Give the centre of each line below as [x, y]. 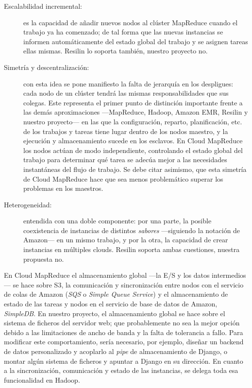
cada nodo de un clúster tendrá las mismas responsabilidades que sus [126, 93]
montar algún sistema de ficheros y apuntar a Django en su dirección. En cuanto [124, 361]
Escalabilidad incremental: [43, 6]
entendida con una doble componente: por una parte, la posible [118, 221]
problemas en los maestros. [63, 188]
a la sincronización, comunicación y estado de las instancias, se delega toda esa [121, 370]
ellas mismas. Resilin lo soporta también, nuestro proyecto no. [116, 51]
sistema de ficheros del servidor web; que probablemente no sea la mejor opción [122, 323]
